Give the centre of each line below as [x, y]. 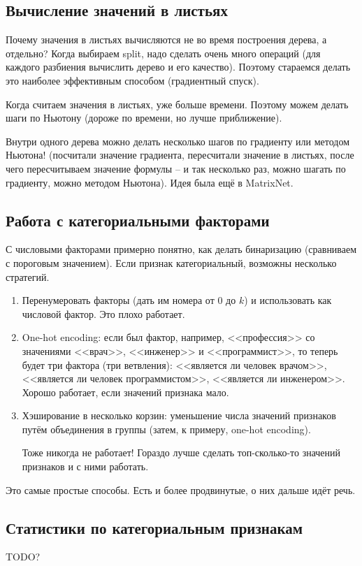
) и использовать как [288, 300]
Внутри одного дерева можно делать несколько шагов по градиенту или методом [178, 141]
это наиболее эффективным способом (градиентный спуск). [132, 80]
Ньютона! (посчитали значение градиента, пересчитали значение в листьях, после [180, 155]
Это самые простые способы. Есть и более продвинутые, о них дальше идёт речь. [181, 489]
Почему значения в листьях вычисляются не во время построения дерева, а [166, 39]
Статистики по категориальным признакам [154, 527]
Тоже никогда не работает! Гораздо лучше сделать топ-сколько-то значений [181, 452]
